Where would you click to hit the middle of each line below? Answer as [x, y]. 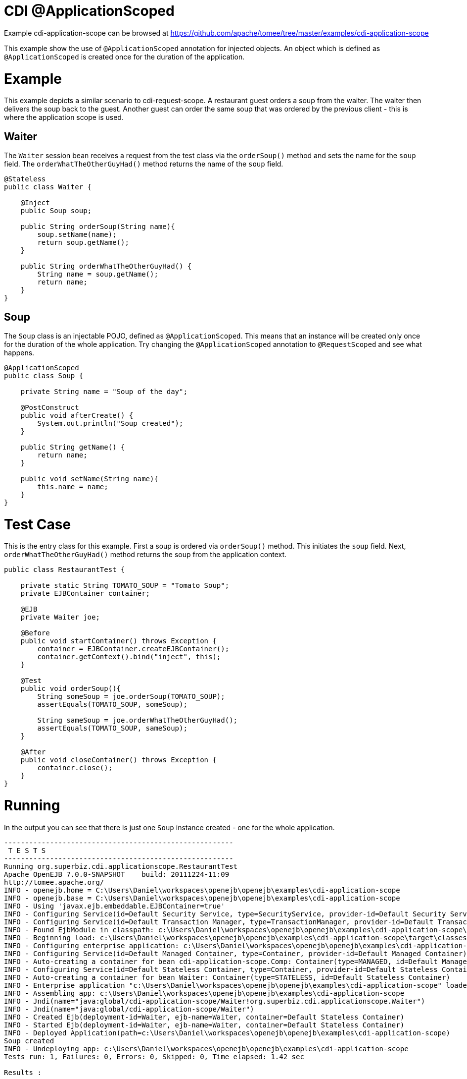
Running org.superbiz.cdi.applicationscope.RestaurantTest [121, 866]
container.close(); [75, 768]
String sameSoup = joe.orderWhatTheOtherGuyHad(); [138, 720]
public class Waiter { [48, 187]
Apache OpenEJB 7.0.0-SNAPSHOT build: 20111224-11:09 [117, 874]
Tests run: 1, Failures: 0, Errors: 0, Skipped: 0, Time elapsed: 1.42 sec [154, 1056]
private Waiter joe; [60, 617]
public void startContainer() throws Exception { [118, 641]
